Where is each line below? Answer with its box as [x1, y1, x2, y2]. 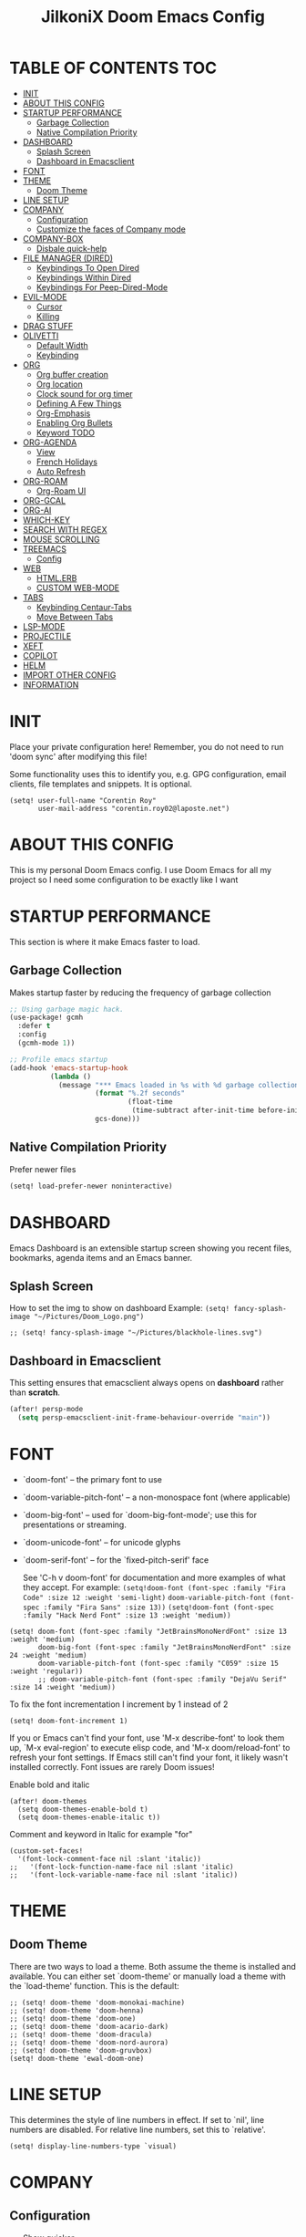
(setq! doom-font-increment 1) [9, 1716, 128, 1725]
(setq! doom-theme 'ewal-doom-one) [9, 2054, 145, 2063]
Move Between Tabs [36, 611, 114, 622]
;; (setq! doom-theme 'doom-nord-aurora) [9, 2037, 169, 2047]
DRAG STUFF [22, 320, 74, 331]
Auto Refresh [36, 465, 87, 476]
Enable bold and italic [9, 1779, 90, 1790]
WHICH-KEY [22, 514, 71, 525]
